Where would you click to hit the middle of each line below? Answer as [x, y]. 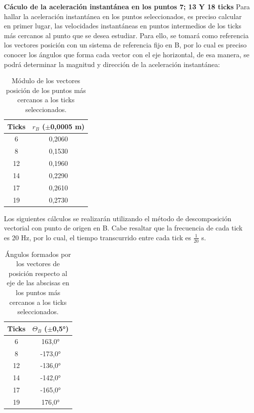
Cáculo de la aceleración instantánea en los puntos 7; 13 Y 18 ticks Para [127, 6]
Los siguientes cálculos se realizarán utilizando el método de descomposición [118, 218]
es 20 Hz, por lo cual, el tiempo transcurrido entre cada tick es [98, 237]
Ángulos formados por [38, 254]
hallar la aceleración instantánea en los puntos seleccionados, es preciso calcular [123, 16]
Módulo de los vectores [46, 80]
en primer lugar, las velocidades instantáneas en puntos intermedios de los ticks [123, 26]
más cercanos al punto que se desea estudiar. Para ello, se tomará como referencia [126, 35]
